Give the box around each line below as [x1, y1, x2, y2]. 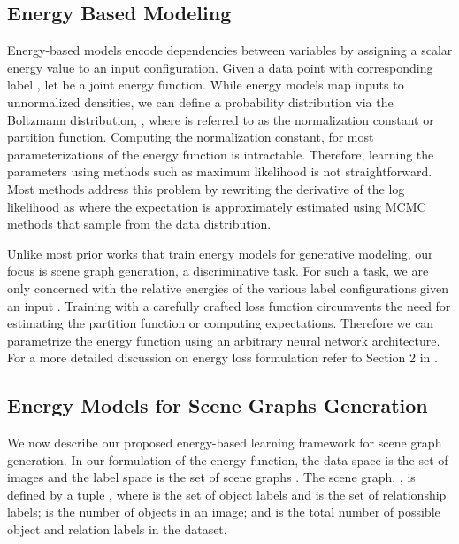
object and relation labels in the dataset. [7, 520, 227, 539]
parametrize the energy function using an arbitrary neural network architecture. [7, 330, 440, 349]
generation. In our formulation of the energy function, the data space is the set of [7, 450, 448, 469]
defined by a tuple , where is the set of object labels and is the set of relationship [7, 485, 447, 503]
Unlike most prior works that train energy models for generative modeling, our [7, 244, 433, 262]
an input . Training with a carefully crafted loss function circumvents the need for [7, 296, 451, 315]
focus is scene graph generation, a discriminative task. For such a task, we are [7, 261, 429, 280]
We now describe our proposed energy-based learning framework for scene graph [7, 433, 442, 452]
